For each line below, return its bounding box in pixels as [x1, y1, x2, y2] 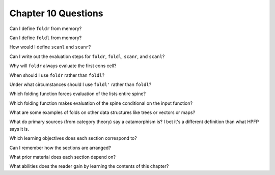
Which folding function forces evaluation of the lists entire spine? [9, 91, 146, 97]
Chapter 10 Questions [9, 8, 103, 19]
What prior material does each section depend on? [9, 154, 116, 160]
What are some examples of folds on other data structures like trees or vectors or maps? [9, 109, 196, 115]
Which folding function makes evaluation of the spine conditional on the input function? [9, 100, 193, 106]
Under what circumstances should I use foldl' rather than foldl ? [9, 81, 152, 87]
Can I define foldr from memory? [9, 25, 82, 32]
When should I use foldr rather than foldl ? [9, 72, 104, 78]
